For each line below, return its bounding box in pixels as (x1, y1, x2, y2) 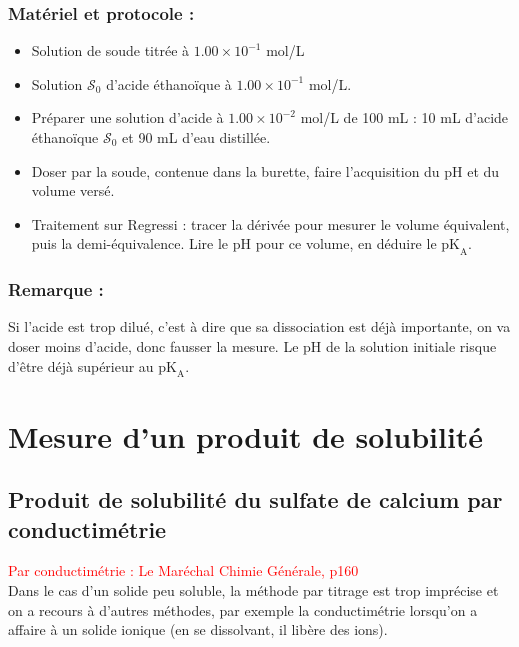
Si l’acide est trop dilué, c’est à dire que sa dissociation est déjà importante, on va (8, 316, 511, 337)
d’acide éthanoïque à (106, 73, 232, 94)
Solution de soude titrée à (31, 40, 190, 61)
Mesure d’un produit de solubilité (8, 415, 484, 456)
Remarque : (8, 277, 104, 302)
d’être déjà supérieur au (8, 355, 154, 376)
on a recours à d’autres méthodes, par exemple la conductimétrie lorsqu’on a (8, 599, 478, 620)
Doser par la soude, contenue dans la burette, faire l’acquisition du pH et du (31, 160, 500, 181)
